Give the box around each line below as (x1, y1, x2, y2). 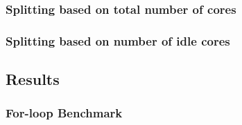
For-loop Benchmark (6, 104, 123, 122)
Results (6, 68, 60, 90)
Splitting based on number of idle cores (6, 32, 230, 49)
